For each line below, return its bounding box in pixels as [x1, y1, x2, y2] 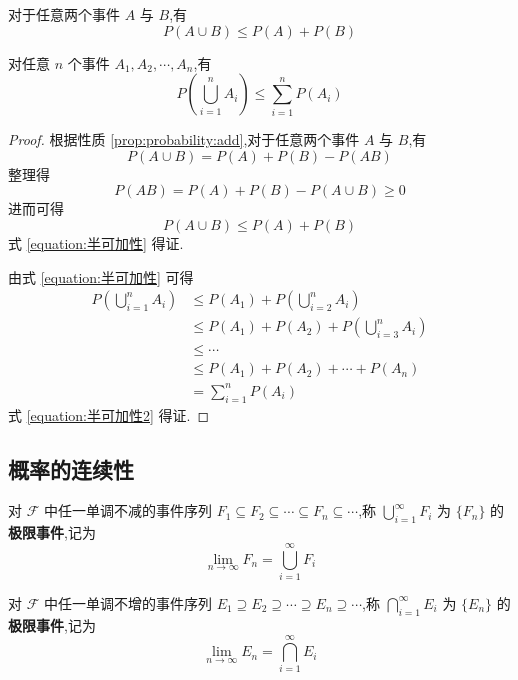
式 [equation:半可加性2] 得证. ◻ [8, 404, 210, 425]
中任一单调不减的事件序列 [43, 500, 212, 521]
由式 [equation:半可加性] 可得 [8, 266, 194, 287]
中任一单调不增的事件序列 [43, 592, 212, 613]
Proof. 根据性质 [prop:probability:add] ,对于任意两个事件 [8, 129, 360, 150]
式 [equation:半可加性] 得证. [8, 232, 184, 253]
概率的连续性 [8, 453, 134, 484]
